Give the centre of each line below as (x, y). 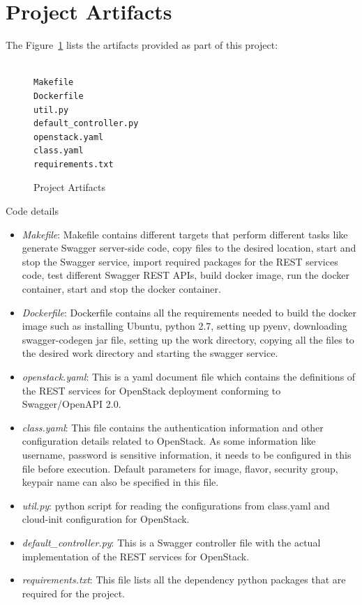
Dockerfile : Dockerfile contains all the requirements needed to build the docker (189, 312)
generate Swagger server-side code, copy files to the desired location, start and (189, 248)
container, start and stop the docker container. (121, 289)
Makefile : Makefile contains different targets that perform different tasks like (185, 234)
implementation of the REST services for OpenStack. (136, 556)
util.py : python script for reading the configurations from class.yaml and (176, 505)
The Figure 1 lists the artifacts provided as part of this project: (142, 45)
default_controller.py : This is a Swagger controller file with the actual (171, 542)
